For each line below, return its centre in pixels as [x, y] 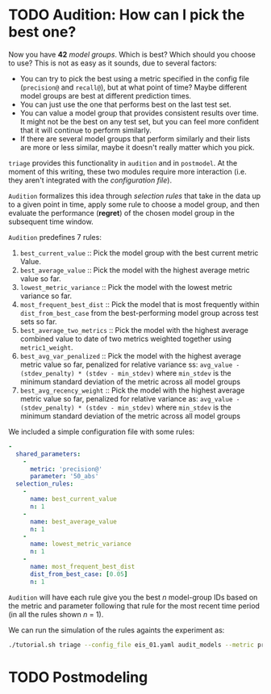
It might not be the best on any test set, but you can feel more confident [140, 121]
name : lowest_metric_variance [80, 544]
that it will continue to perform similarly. [85, 130]
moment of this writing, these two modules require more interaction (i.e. [128, 171]
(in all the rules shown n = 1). [56, 614]
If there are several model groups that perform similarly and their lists [135, 138]
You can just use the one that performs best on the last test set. [125, 104]
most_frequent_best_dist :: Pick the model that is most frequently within [140, 304]
